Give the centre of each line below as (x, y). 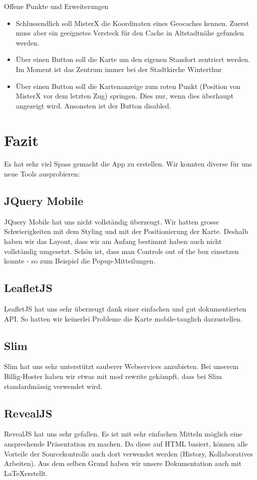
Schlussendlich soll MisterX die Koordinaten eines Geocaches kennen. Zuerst (132, 23)
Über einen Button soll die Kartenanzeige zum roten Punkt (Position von (128, 86)
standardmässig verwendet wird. (53, 386)
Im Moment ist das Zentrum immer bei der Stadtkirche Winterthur (119, 69)
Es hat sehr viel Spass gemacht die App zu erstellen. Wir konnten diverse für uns (128, 164)
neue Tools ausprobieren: (42, 174)
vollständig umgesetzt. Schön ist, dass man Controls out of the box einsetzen (122, 251)
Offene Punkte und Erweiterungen (56, 6)
